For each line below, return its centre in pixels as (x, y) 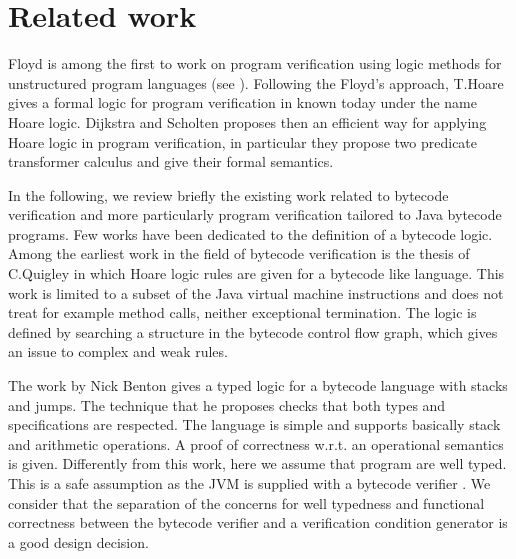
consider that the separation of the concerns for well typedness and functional (246, 502)
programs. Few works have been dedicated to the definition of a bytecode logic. (250, 233)
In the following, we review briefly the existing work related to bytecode (228, 194)
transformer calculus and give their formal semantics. (171, 161)
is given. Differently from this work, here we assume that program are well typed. (257, 463)
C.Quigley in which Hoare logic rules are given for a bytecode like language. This (256, 273)
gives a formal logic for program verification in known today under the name (242, 102)
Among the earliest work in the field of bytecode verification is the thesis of (239, 253)
